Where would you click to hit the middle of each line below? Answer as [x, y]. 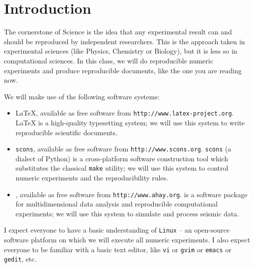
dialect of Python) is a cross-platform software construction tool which [122, 158]
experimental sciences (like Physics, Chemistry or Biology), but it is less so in [121, 51]
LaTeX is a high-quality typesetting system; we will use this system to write [130, 122]
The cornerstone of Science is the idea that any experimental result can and [118, 32]
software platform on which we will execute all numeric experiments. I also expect [127, 240]
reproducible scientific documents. [66, 132]
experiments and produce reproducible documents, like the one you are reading [123, 70]
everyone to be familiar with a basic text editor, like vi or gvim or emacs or [118, 249]
